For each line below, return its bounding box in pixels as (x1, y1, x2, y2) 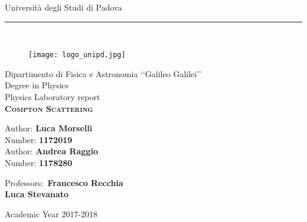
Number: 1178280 (5, 157, 73, 168)
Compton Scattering (5, 102, 93, 114)
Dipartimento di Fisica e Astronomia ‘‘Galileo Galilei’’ (5, 67, 201, 79)
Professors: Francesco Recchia (5, 176, 123, 188)
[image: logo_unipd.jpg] (28, 51, 126, 59)
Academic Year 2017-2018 (5, 207, 98, 220)
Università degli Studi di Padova (5, 1, 122, 13)
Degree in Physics (5, 79, 69, 91)
